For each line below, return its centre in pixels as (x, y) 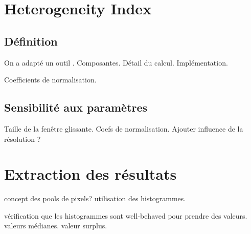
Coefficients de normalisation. (50, 80)
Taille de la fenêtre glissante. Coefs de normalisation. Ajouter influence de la (124, 128)
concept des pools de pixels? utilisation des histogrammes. (95, 198)
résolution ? (22, 139)
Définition (31, 41)
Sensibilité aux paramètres (76, 107)
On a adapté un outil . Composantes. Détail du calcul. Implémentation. (116, 62)
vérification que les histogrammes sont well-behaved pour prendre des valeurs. (126, 215)
